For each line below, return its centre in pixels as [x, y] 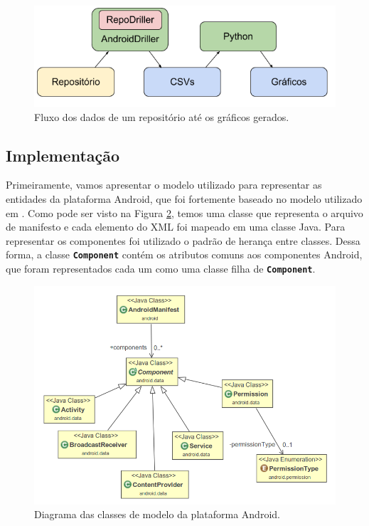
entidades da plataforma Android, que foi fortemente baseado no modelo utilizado [184, 199]
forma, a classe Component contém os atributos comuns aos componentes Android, [184, 254]
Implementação [63, 155]
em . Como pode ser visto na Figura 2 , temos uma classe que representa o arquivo [184, 212]
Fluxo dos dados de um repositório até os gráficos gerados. [162, 116]
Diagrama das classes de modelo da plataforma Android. [157, 514]
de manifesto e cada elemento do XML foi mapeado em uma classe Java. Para [176, 227]
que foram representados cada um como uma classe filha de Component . [161, 269]
